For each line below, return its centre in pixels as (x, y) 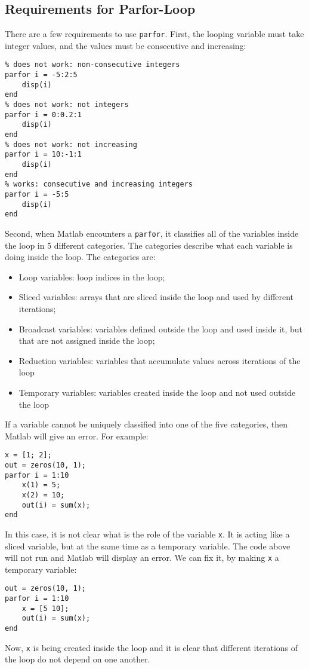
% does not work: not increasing (71, 144)
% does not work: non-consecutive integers (92, 65)
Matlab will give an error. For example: (77, 436)
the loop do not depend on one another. (78, 659)
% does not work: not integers (67, 105)
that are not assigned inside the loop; (87, 340)
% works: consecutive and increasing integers (99, 184)
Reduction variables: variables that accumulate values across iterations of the (160, 360)
